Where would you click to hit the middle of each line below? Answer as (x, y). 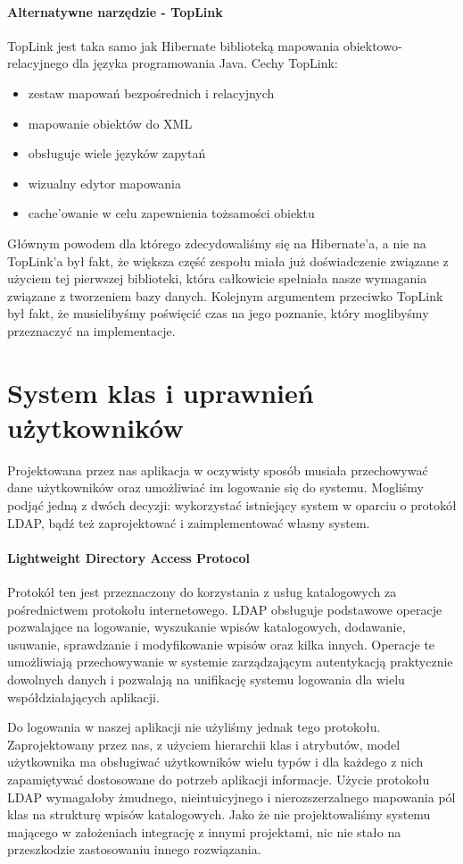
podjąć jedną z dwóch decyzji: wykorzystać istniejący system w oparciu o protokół (232, 505)
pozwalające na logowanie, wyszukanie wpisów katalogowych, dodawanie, (207, 627)
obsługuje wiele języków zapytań (117, 153)
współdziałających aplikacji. (83, 696)
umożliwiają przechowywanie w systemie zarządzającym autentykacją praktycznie (230, 662)
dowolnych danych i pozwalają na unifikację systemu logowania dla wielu (206, 679)
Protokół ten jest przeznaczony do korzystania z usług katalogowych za (202, 591)
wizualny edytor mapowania (104, 183)
